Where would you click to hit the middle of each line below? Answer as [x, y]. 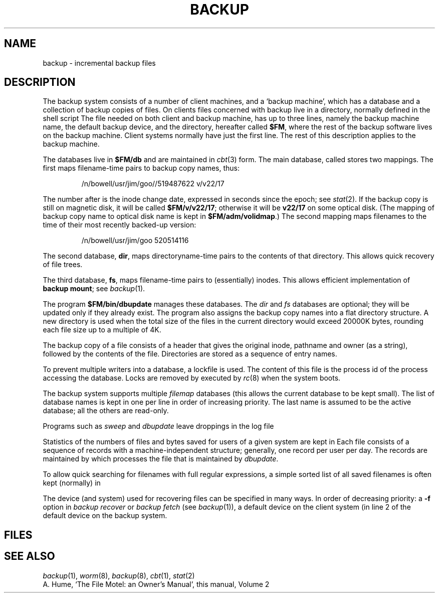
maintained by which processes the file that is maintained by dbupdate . [161, 459]
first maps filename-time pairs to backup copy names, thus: [141, 168]
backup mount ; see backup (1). [94, 289]
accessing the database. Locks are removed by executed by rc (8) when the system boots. [192, 378]
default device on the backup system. [105, 516]
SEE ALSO [30, 556]
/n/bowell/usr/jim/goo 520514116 [135, 241]
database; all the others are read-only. [106, 411]
